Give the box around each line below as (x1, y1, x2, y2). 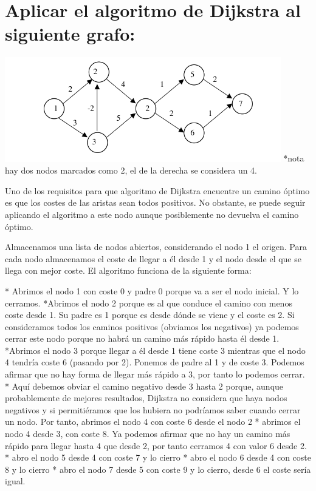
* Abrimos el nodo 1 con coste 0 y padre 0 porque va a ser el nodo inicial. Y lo (5, 284, 299, 297)
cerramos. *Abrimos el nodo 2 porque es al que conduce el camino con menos (5, 296, 292, 309)
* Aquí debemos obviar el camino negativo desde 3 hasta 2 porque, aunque (5, 379, 284, 392)
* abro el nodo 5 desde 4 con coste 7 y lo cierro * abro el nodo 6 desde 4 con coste (5, 451, 311, 464)
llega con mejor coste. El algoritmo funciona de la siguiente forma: (5, 264, 252, 277)
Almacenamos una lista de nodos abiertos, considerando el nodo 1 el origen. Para (5, 240, 307, 253)
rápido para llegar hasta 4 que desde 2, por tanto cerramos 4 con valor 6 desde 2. (5, 439, 307, 452)
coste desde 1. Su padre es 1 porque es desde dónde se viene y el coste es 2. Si (5, 308, 295, 321)
